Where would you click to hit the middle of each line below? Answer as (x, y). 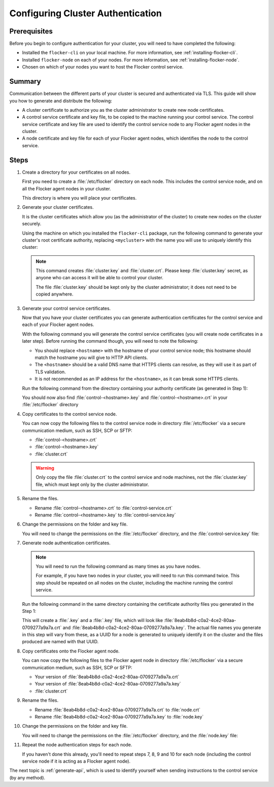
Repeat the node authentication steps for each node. (77, 745)
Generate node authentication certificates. (66, 543)
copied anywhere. (55, 294)
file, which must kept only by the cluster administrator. (92, 484)
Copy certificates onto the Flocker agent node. (71, 651)
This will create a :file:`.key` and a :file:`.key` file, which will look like (93, 620)
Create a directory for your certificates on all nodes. (76, 172)
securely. (32, 224)
